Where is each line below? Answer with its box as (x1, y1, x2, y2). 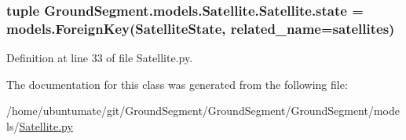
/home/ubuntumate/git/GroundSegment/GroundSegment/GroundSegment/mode (6, 102, 400, 119)
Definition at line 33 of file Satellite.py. (6, 50, 193, 66)
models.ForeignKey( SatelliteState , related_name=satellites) (6, 18, 395, 38)
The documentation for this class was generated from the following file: (6, 76, 348, 92)
